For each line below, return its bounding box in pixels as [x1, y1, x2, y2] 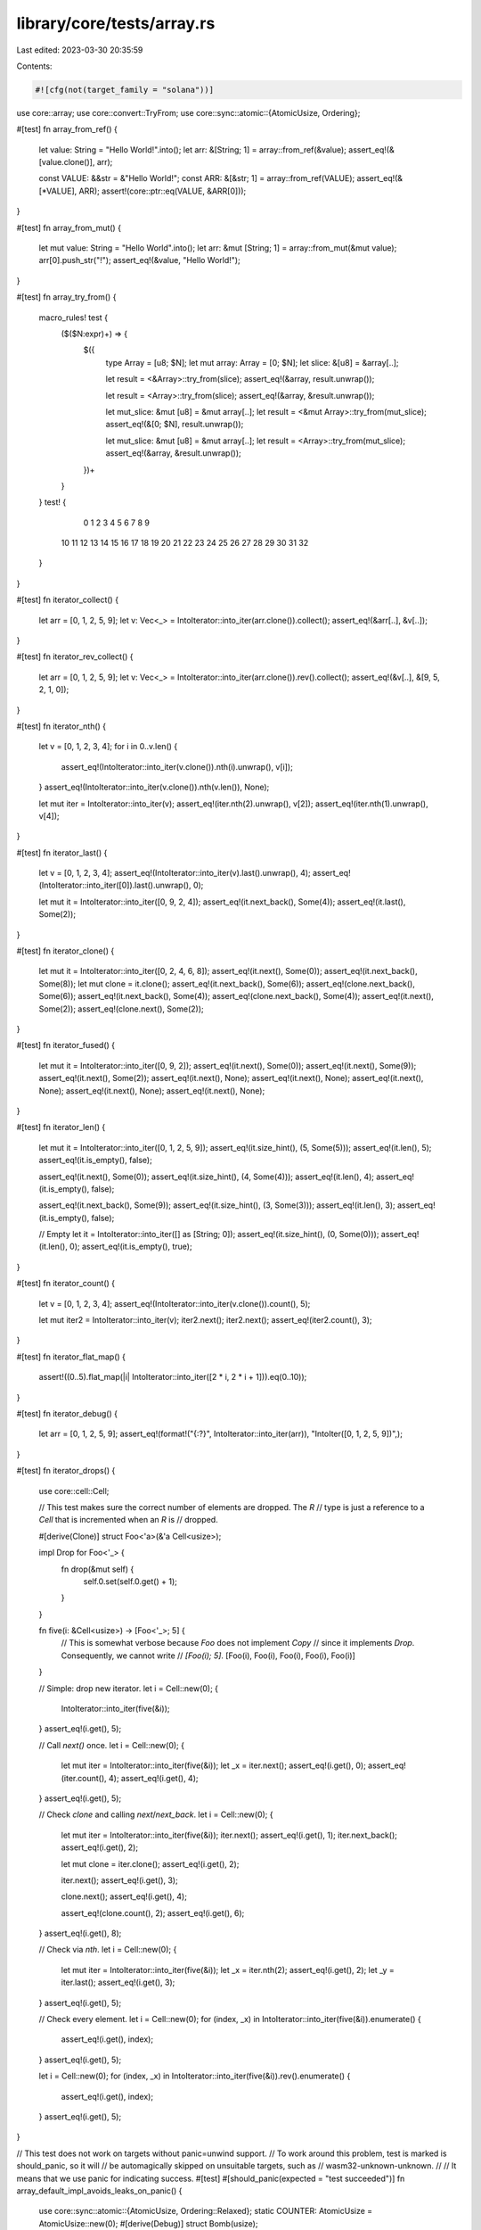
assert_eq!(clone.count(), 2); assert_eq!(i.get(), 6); [61, 1907, 245, 1918]
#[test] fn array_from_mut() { [16, 222, 122, 233]
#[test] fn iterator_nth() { [16, 721, 107, 731]
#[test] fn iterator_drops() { [16, 1466, 116, 1476]
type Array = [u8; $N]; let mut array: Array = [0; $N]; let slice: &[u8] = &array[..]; [105, 357, 400, 368]
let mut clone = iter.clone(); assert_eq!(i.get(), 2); [61, 1858, 240, 1869]
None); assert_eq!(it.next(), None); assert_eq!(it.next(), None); [38, 1085, 265, 1096]
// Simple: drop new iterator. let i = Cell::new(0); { [38, 1682, 218, 1694]
